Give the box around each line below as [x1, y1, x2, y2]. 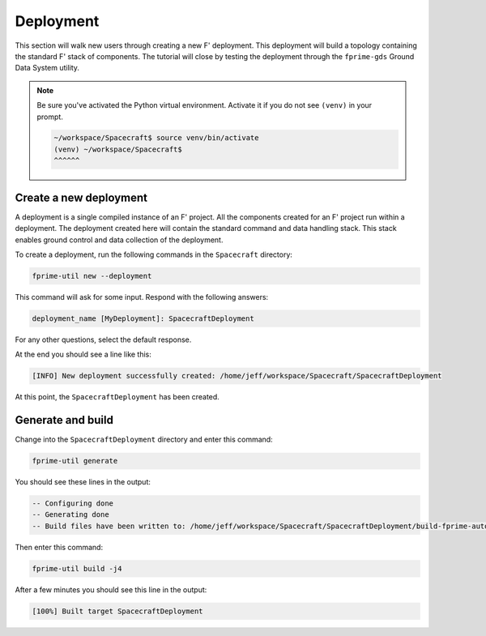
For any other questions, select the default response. [15, 335, 192, 344]
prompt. [36, 112, 64, 122]
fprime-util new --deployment [32, 271, 152, 280]
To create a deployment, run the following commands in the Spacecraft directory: [15, 250, 293, 259]
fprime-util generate [32, 456, 118, 466]
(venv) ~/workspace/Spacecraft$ [53, 144, 182, 154]
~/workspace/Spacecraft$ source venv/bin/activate [53, 134, 259, 143]
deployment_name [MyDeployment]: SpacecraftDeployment [32, 314, 254, 323]
